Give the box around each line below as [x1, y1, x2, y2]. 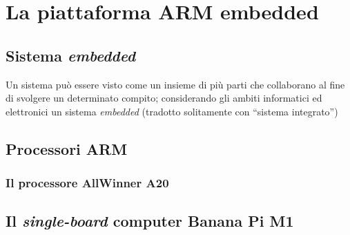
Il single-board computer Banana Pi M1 [6, 210, 294, 232]
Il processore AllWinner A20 [6, 174, 169, 191]
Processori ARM [6, 138, 128, 159]
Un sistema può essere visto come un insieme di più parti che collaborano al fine [6, 77, 345, 91]
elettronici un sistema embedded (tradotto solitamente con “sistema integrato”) [6, 104, 338, 118]
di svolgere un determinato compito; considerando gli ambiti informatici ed [6, 91, 322, 105]
